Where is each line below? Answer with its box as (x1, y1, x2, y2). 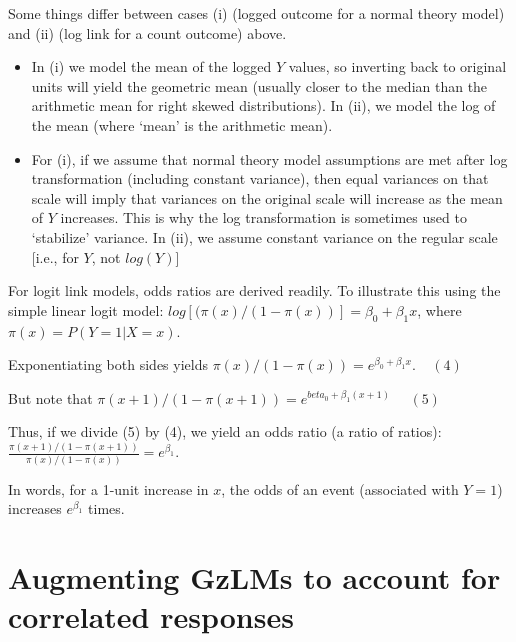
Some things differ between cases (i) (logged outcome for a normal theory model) (8, 3, 505, 23)
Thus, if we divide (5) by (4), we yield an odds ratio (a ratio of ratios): (8, 421, 442, 442)
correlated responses (8, 596, 294, 637)
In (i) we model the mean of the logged (31, 56, 272, 77)
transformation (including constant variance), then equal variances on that (31, 168, 489, 189)
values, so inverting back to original (288, 56, 507, 77)
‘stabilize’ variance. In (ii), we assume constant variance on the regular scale (31, 226, 498, 247)
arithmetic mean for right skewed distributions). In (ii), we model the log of (31, 95, 496, 116)
